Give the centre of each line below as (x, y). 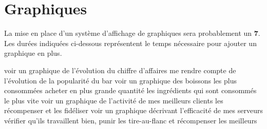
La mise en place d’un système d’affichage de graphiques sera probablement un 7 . (132, 33)
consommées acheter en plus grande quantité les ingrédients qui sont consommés (130, 90)
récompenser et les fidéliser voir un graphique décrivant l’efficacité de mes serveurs (133, 110)
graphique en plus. (33, 53)
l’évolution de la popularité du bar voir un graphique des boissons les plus (120, 80)
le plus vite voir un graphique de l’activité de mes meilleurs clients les (114, 100)
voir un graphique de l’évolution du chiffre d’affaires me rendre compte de (120, 70)
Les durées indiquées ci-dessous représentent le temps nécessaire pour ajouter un (130, 43)
